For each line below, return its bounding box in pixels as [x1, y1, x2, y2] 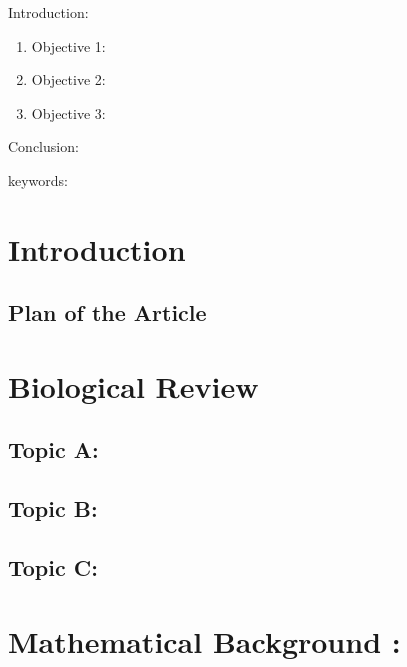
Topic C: [8, 552, 98, 583]
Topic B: [8, 493, 98, 524]
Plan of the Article [8, 297, 207, 328]
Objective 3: [31, 102, 106, 123]
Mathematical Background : [8, 620, 401, 661]
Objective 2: [31, 69, 106, 90]
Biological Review [8, 365, 259, 406]
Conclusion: [8, 136, 79, 157]
